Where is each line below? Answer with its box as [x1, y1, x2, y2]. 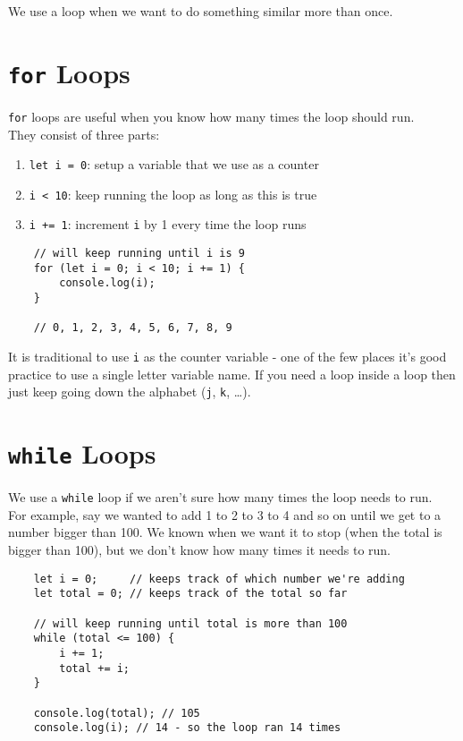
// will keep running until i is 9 [33, 247, 245, 260]
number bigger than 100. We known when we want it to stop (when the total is [8, 523, 442, 541]
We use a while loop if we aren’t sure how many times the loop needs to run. [8, 488, 433, 507]
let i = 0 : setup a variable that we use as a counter [29, 155, 319, 174]
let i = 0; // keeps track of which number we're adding [33, 572, 405, 585]
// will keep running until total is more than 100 [33, 617, 348, 630]
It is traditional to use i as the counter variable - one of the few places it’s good [8, 347, 447, 365]
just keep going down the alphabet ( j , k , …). [8, 382, 251, 401]
